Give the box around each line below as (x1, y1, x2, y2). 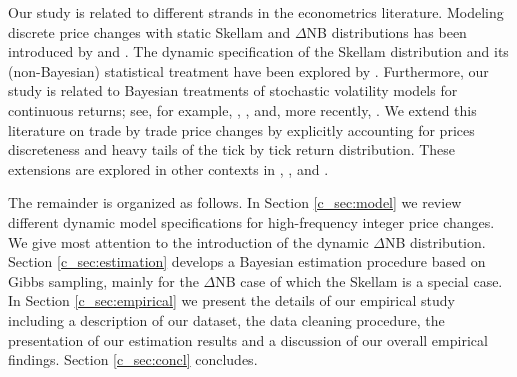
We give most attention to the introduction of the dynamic (8, 231, 369, 252)
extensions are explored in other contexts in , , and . (8, 158, 329, 179)
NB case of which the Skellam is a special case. (215, 270, 503, 291)
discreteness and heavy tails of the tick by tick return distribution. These (8, 139, 456, 160)
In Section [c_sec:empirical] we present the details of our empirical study (8, 290, 455, 311)
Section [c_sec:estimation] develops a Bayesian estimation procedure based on (8, 251, 486, 272)
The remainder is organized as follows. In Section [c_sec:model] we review (8, 192, 462, 213)
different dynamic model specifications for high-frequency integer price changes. (8, 211, 495, 232)
